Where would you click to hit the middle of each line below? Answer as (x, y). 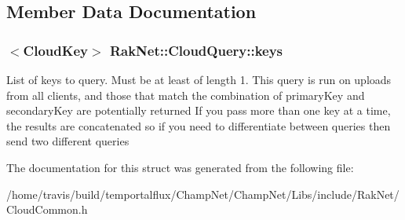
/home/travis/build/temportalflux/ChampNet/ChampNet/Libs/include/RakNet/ (203, 194)
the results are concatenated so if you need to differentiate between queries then (199, 125)
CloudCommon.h (47, 209)
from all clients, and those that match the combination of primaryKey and (186, 95)
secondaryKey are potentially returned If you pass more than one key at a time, (199, 110)
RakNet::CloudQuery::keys (196, 50)
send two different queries (68, 141)
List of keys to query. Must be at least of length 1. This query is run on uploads (199, 79)
